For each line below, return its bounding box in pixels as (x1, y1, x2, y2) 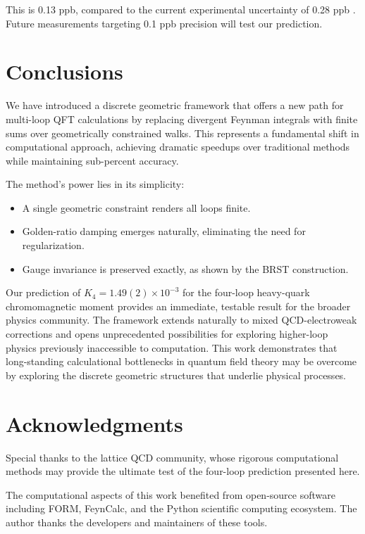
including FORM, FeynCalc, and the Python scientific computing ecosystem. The (6, 501, 357, 516)
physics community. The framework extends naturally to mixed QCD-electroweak (6, 312, 357, 327)
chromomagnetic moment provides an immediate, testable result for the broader (6, 298, 351, 313)
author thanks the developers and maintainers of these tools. (6, 514, 268, 529)
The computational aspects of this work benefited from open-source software (6, 487, 335, 502)
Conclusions (6, 57, 123, 86)
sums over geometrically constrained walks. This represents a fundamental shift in (6, 125, 359, 140)
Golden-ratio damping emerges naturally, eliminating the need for (22, 224, 306, 239)
